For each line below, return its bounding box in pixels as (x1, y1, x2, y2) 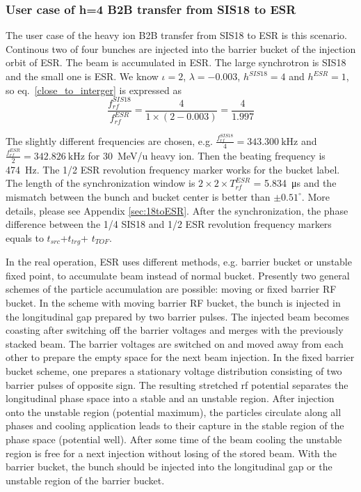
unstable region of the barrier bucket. (6, 472, 165, 487)
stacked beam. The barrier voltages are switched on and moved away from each (6, 336, 344, 351)
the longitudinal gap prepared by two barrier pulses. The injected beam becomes (6, 309, 349, 323)
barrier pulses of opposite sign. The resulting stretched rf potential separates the (6, 377, 348, 392)
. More (301, 189, 330, 203)
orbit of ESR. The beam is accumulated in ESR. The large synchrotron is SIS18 (6, 55, 346, 70)
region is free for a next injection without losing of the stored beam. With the (6, 445, 337, 460)
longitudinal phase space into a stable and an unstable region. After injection (6, 391, 335, 406)
